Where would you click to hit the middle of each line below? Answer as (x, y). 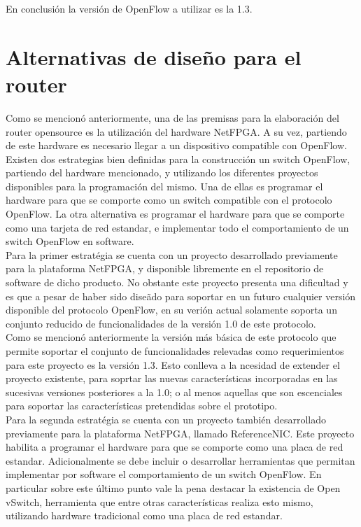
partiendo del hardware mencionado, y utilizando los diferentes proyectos (162, 173)
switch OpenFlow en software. (70, 241)
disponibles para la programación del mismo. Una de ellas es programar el (164, 186)
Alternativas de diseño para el (154, 56)
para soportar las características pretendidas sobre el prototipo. (142, 406)
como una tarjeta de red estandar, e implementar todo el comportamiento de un (177, 227)
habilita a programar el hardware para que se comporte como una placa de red (175, 447)
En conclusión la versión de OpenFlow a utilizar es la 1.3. (129, 8)
